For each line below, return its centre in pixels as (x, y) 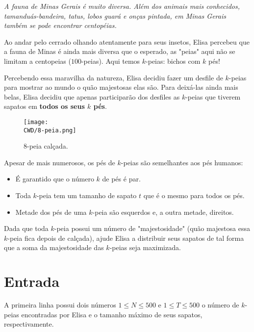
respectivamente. (29, 324)
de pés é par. (121, 179)
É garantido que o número (55, 179)
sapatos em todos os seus (44, 106)
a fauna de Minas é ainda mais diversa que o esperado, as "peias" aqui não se (120, 51)
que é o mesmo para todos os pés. (194, 195)
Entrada (32, 281)
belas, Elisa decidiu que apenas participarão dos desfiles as (92, 96)
